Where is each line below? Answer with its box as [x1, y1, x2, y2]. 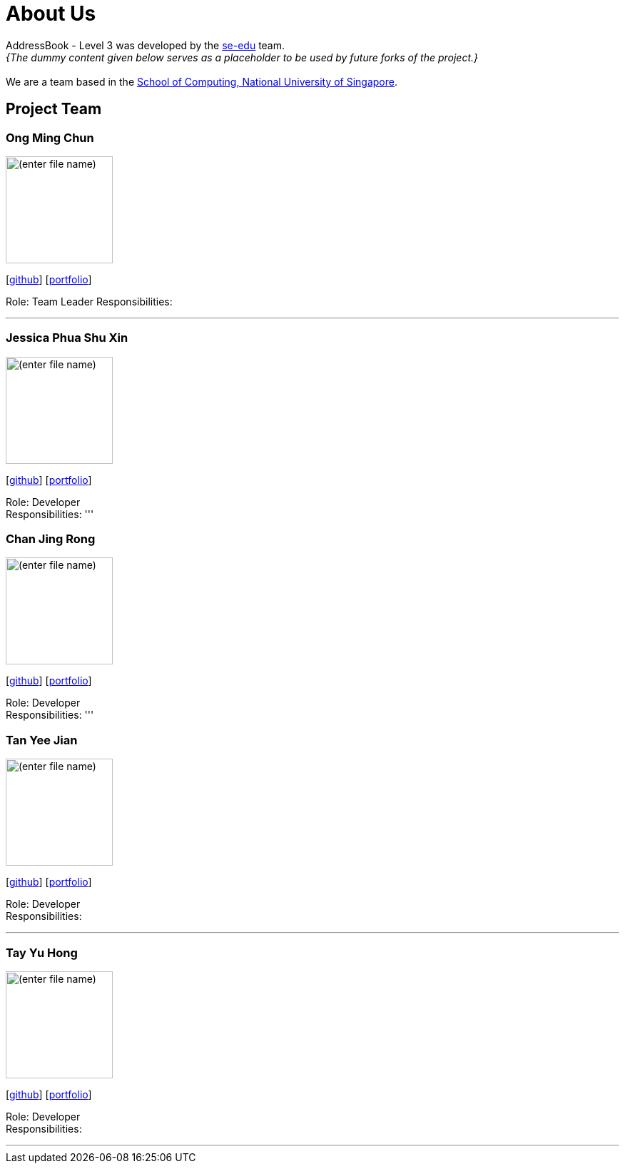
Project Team [6, 100, 102, 118]
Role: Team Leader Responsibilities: [6, 295, 173, 308]
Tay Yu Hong [6, 945, 78, 960]
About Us [6, 1, 96, 26]
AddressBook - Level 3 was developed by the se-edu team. [6, 39, 285, 51]
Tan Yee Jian [6, 732, 78, 747]
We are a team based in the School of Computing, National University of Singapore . [6, 75, 398, 88]
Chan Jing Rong [6, 532, 96, 547]
